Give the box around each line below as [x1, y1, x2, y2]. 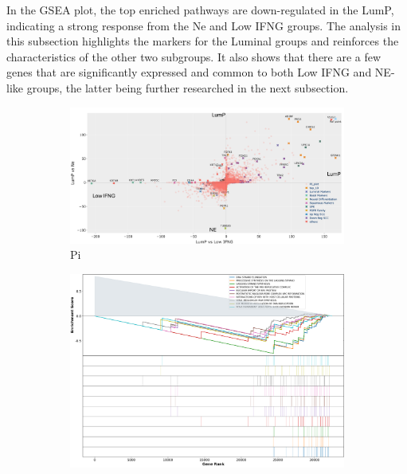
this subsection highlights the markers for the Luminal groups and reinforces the [6, 33, 399, 49]
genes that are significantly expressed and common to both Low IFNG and [6, 64, 372, 80]
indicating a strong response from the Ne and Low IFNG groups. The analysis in [6, 17, 401, 33]
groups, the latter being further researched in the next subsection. [26, 79, 349, 96]
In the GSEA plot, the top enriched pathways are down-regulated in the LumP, [6, 2, 394, 18]
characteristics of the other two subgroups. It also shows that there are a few [6, 48, 382, 65]
